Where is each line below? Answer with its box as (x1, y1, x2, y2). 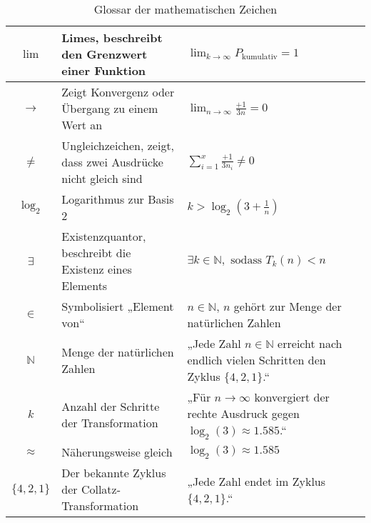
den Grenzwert (61, 46, 148, 62)
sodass (230, 254, 263, 266)
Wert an (61, 116, 103, 133)
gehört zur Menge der (233, 298, 342, 314)
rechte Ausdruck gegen (187, 405, 300, 422)
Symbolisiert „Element (61, 298, 174, 314)
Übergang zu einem (61, 100, 158, 116)
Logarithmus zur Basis (61, 191, 174, 207)
